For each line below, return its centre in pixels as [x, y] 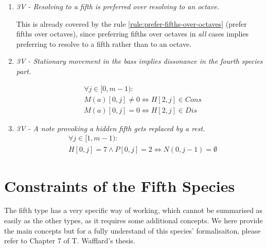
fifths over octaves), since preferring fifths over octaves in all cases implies [132, 34]
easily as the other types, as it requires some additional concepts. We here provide [133, 220]
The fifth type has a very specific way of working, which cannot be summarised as [133, 210]
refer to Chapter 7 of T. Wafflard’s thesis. [70, 241]
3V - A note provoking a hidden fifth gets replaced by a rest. [111, 128]
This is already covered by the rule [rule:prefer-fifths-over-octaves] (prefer [131, 23]
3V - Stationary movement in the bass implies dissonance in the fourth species [139, 61]
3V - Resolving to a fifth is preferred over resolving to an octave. [118, 6]
